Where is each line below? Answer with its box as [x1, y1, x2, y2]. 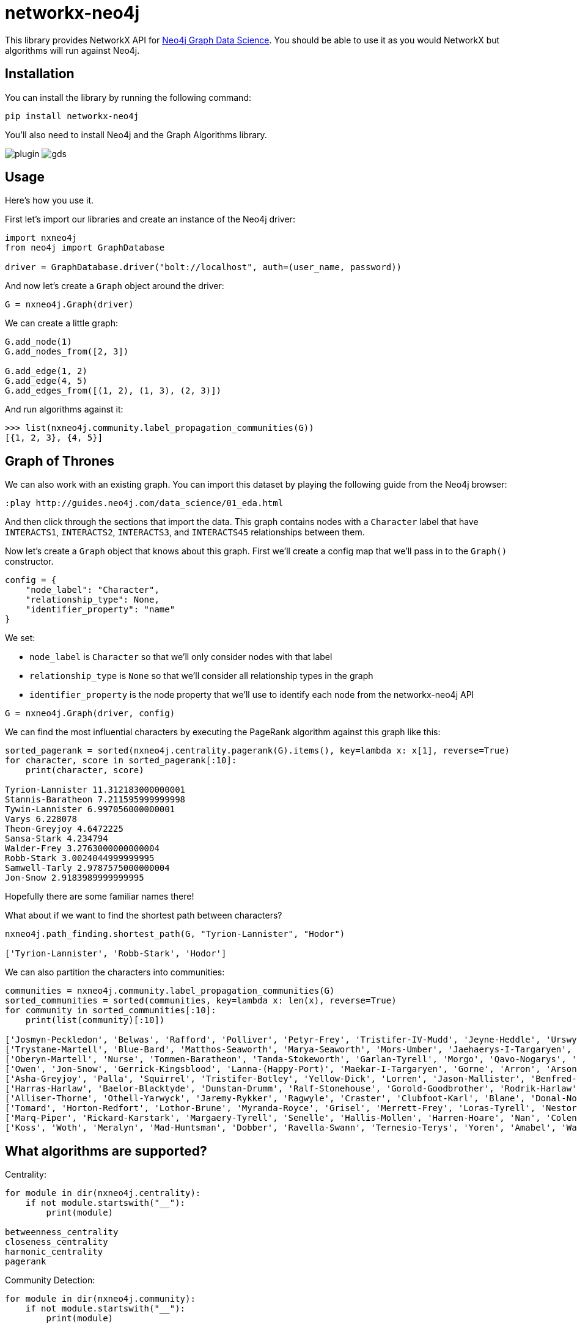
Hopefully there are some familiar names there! [5, 891, 194, 902]
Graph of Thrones [5, 453, 115, 469]
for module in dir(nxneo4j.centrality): [5, 1188, 201, 1198]
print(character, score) [25, 765, 144, 776]
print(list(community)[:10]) [25, 1015, 165, 1025]
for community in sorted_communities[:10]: [5, 1005, 216, 1016]
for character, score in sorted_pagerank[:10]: [5, 755, 237, 766]
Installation [5, 66, 75, 82]
